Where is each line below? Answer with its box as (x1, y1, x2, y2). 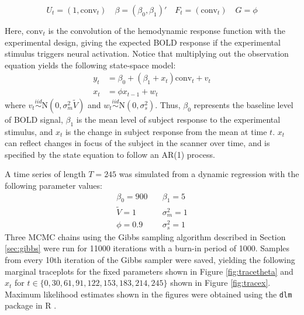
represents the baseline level (194, 98, 293, 110)
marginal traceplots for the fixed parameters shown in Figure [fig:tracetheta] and (5, 265, 293, 277)
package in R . (5, 299, 57, 311)
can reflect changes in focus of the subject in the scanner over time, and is (5, 137, 270, 149)
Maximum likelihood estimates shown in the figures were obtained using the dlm (5, 288, 292, 300)
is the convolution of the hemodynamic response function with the (48, 25, 285, 36)
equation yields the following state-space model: (5, 58, 176, 71)
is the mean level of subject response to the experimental (76, 113, 281, 125)
